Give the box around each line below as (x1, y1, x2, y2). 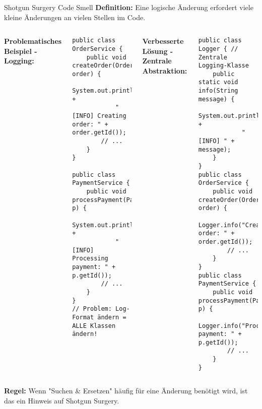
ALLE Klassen (72, 322, 116, 329)
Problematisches (4, 36, 62, 46)
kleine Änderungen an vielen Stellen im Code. (4, 12, 146, 22)
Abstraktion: (142, 65, 187, 76)
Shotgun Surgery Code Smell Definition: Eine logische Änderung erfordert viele (4, 2, 253, 12)
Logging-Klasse (198, 62, 249, 70)
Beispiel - (4, 45, 37, 56)
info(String (198, 87, 238, 95)
